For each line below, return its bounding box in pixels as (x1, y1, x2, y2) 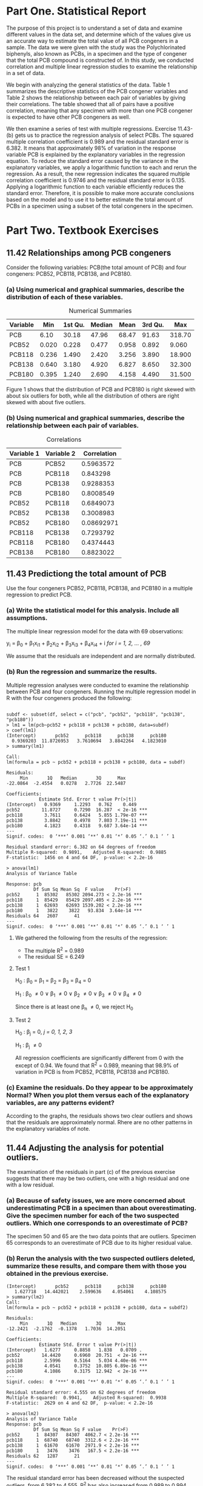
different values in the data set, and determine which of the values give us (6, 30, 191, 38)
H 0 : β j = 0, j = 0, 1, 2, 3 (15, 1028, 73, 1037)
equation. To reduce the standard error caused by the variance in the (6, 157, 179, 164)
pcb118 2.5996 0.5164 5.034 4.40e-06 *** (6, 1358, 148, 1364)
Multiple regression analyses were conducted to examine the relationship (6, 681, 189, 688)
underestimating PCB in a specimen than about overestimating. (6, 1204, 197, 1213)
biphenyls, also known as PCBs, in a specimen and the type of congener (6, 50, 187, 57)
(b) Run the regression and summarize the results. (6, 668, 158, 676)
